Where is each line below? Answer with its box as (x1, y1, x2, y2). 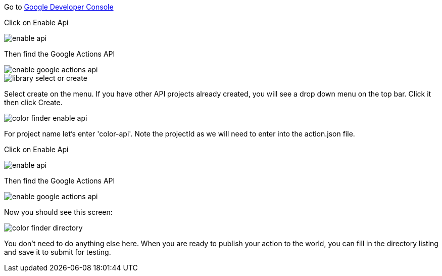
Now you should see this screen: (4, 208, 113, 216)
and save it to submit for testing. (4, 248, 111, 256)
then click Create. (4, 98, 63, 107)
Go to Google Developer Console (4, 3, 114, 11)
